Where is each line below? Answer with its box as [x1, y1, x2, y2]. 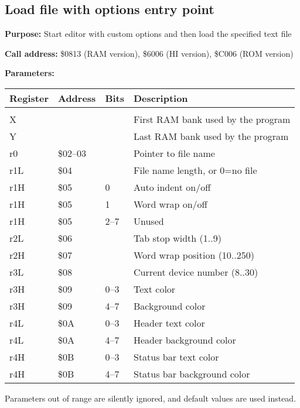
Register [9, 91, 49, 105]
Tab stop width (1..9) [133, 231, 221, 245]
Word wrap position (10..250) [133, 248, 254, 262]
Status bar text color [133, 349, 219, 364]
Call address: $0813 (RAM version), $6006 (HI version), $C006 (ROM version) [5, 47, 294, 59]
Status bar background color [133, 366, 250, 380]
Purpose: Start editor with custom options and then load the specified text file [5, 28, 292, 40]
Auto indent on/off [133, 180, 211, 194]
